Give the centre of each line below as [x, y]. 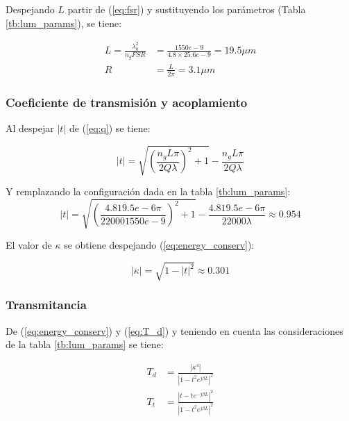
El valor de [29, 245]
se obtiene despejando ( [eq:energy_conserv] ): [159, 245]
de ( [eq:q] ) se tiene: [110, 127]
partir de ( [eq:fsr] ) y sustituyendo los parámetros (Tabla [187, 9]
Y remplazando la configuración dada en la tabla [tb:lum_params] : [148, 191]
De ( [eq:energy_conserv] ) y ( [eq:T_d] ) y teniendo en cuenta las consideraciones [174, 330]
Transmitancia [46, 305]
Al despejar [30, 127]
